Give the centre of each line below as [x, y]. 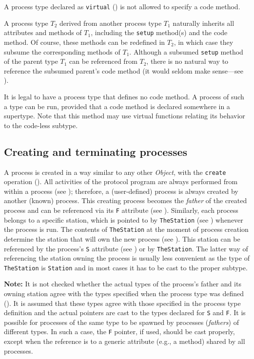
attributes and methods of [43, 32]
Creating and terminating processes [96, 151]
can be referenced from [103, 61]
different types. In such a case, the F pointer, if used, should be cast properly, [119, 331]
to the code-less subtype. [41, 125]
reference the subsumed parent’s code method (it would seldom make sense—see [124, 70]
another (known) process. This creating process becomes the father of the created [126, 200]
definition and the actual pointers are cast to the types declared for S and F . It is [125, 312]
